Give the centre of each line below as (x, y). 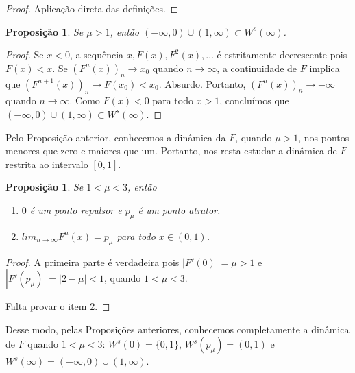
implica (325, 68)
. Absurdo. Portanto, (202, 83)
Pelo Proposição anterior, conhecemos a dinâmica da (116, 137)
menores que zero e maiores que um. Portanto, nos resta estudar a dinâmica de (171, 151)
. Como (85, 100)
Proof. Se (25, 55)
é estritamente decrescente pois (282, 55)
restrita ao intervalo (47, 164)
